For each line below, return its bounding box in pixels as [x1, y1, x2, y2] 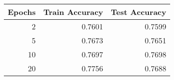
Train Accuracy [43, 6, 103, 17]
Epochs [8, 6, 36, 17]
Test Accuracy [111, 6, 166, 17]
